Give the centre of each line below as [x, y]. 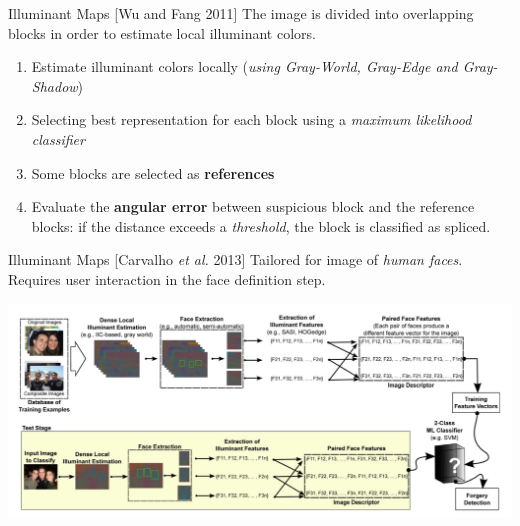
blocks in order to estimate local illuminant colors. [162, 32]
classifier [58, 138]
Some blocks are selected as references [153, 172]
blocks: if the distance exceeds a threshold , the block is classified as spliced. [261, 225]
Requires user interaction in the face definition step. [167, 278]
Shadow [54, 85]
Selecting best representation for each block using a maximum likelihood [251, 119]
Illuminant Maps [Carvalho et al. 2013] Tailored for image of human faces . [235, 259]
